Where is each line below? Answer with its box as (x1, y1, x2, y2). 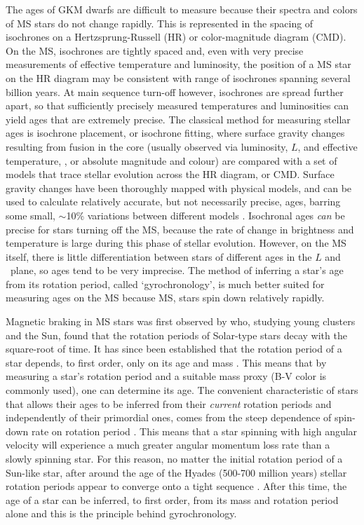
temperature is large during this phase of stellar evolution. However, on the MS (6, 236, 346, 250)
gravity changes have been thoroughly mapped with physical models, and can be (6, 180, 352, 195)
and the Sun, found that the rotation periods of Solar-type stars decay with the (6, 327, 347, 342)
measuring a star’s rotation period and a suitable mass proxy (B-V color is (6, 369, 327, 383)
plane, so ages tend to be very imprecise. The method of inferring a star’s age (10, 263, 344, 278)
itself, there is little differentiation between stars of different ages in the (6, 249, 312, 264)
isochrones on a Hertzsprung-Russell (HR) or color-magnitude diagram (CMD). (6, 29, 346, 44)
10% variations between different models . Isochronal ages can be (66, 207, 345, 222)
